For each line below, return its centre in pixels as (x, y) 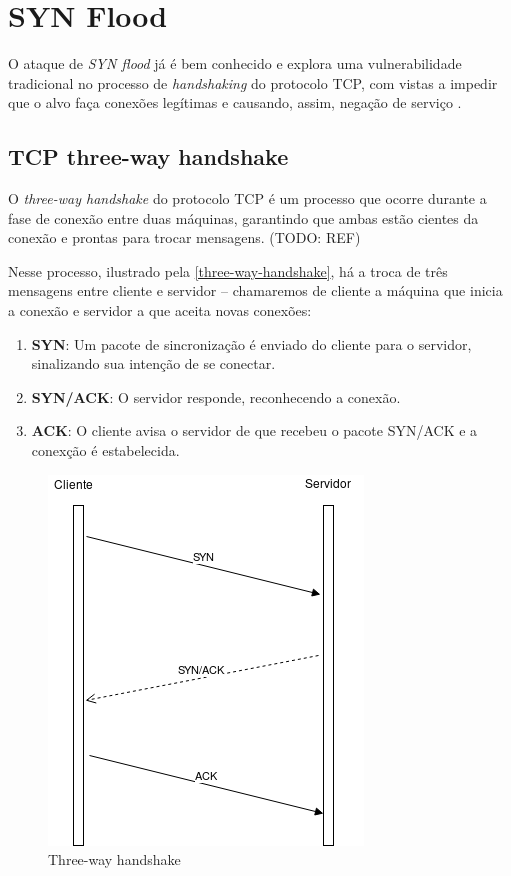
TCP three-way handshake (148, 156)
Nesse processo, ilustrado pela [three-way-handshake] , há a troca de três (228, 270)
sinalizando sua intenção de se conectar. (153, 363)
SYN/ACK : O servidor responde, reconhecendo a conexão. (216, 396)
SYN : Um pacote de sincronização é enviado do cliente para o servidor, (251, 343)
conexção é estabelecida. (105, 450)
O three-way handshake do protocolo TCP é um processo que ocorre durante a (247, 198)
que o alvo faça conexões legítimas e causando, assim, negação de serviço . (235, 102)
